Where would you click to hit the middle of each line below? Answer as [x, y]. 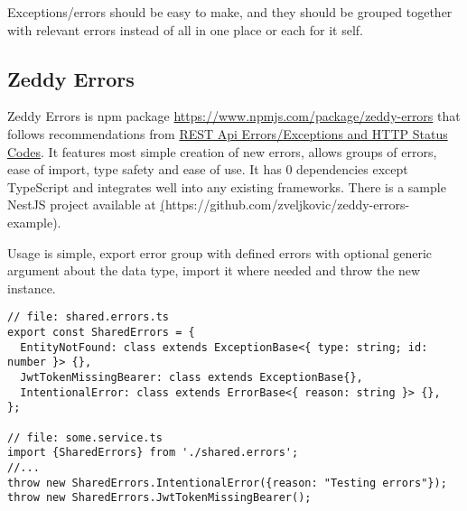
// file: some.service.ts [85, 437]
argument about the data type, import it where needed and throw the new [214, 270]
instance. [32, 288]
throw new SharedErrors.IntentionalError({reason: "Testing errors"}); [227, 483]
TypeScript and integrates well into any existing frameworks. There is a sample [227, 186]
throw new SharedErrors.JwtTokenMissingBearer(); [159, 498]
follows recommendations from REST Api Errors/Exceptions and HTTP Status [228, 133]
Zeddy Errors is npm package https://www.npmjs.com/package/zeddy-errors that [234, 116]
